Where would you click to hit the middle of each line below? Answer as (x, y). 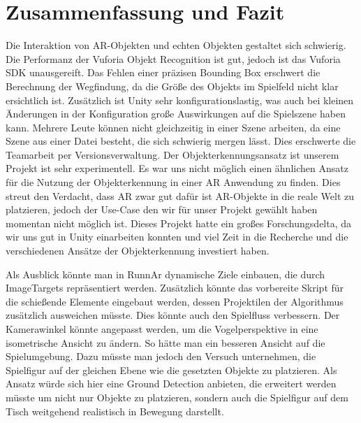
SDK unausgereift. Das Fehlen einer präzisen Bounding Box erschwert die (163, 72)
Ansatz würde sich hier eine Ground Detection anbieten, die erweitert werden (171, 383)
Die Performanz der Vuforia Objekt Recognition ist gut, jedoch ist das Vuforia (173, 58)
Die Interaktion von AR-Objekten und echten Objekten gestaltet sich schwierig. (176, 45)
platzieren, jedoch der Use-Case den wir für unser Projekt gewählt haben (162, 209)
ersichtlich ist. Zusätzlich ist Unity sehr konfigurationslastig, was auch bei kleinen (180, 100)
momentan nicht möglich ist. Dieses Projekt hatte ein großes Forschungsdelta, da (179, 223)
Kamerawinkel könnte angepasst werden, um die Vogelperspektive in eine (162, 329)
